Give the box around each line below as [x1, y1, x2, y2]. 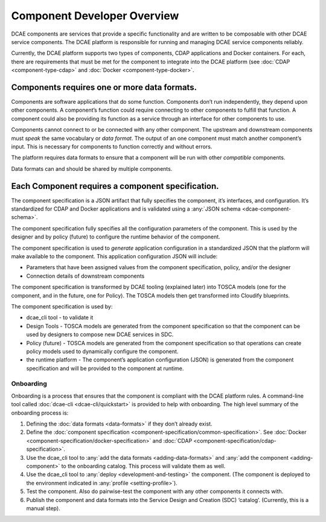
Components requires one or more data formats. [11, 82, 197, 92]
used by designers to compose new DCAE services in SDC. [26, 331, 174, 338]
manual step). [26, 504, 60, 512]
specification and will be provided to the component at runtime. [26, 364, 184, 372]
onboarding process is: [11, 409, 69, 416]
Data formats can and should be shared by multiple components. [11, 165, 173, 172]
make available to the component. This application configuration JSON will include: [11, 253, 218, 259]
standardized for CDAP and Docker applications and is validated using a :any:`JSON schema [11, 205, 241, 212]
